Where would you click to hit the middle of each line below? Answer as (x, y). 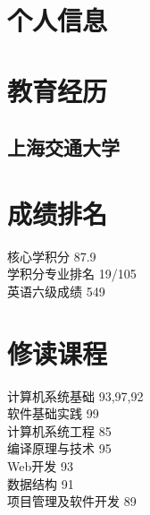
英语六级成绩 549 (56, 291)
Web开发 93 (40, 465)
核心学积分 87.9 (52, 256)
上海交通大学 (63, 147)
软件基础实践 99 (53, 413)
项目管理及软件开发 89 (72, 501)
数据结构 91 (41, 483)
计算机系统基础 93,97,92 (75, 395)
